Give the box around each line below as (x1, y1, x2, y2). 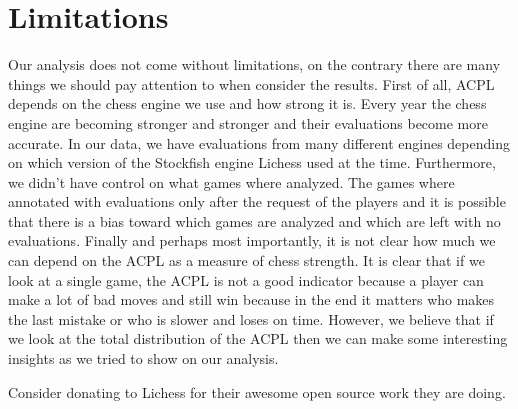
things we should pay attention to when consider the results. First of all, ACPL (8, 73, 495, 94)
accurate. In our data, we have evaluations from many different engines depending (8, 132, 510, 153)
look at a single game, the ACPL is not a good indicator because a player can (8, 269, 484, 290)
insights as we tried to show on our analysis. (8, 348, 279, 369)
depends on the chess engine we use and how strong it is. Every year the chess (8, 93, 487, 114)
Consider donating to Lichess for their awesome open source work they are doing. (8, 381, 506, 402)
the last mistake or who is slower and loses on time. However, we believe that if (8, 308, 494, 329)
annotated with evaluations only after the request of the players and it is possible (8, 191, 506, 212)
